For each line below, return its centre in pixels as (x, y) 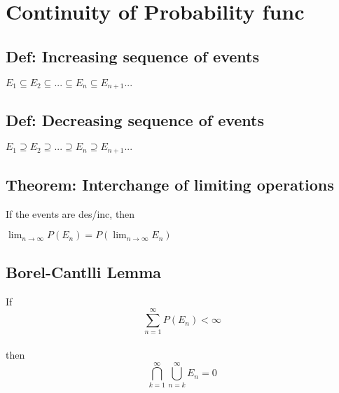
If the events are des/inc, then (70, 213)
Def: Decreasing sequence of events (135, 120)
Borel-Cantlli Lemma (84, 271)
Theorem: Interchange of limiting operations (170, 185)
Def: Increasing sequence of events (132, 56)
